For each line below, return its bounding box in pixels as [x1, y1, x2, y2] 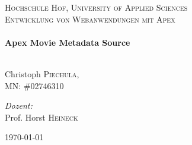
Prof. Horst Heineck [5, 111, 78, 123]
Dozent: [5, 99, 33, 112]
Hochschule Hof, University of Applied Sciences [5, 1, 188, 13]
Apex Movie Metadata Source [5, 36, 130, 48]
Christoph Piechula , [5, 67, 79, 80]
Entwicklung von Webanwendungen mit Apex [5, 12, 175, 25]
